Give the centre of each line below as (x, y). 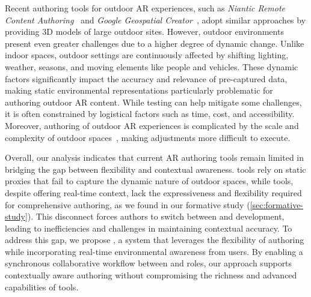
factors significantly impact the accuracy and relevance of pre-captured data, (146, 78)
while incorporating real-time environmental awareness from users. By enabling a (154, 251)
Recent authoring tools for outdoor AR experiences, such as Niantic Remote (145, 8)
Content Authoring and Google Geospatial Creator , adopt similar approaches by (155, 19)
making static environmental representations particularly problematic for (139, 90)
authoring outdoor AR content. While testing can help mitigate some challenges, (153, 102)
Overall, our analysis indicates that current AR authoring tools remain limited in (154, 157)
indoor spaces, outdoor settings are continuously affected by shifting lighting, (147, 55)
